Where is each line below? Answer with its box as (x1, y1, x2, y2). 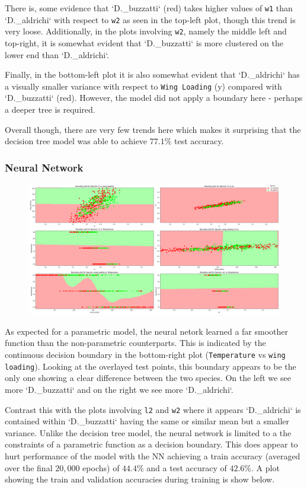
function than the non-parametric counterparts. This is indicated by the (5, 336, 266, 349)
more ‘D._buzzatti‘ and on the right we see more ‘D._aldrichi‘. (5, 383, 234, 395)
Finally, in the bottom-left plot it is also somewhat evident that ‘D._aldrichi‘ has (5, 68, 300, 81)
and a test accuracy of (146, 461, 227, 474)
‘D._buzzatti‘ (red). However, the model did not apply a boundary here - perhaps (5, 91, 303, 104)
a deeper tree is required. (5, 103, 95, 115)
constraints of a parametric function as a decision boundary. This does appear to (5, 438, 298, 450)
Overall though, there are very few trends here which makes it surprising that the (5, 123, 301, 135)
